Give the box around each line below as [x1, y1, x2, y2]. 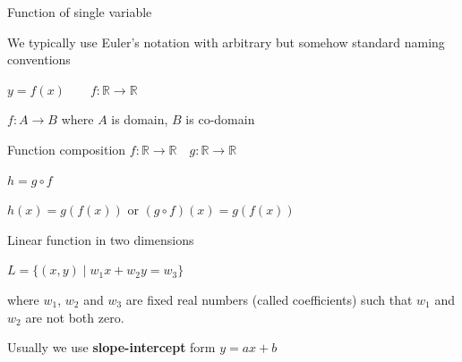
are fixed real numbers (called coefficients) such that [125, 290, 413, 308]
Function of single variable [7, 3, 152, 21]
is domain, [111, 110, 168, 129]
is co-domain [185, 110, 255, 129]
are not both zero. [25, 307, 124, 326]
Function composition [7, 139, 126, 158]
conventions [7, 50, 71, 69]
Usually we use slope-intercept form [7, 338, 216, 357]
